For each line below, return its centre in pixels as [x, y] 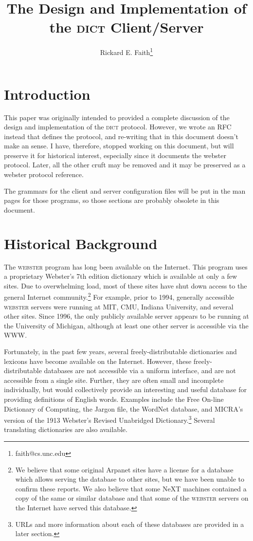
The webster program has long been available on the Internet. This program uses [126, 266]
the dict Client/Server [126, 27]
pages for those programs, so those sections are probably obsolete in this [112, 200]
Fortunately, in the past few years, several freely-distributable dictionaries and [120, 351]
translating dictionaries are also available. [66, 429]
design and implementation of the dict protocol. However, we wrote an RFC [118, 127]
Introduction [47, 94]
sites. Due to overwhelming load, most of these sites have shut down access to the [126, 285]
